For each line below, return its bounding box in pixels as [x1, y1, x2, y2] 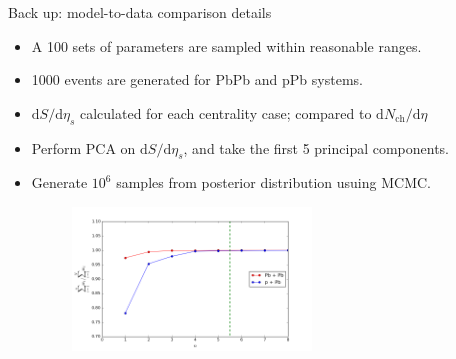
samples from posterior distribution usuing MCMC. [116, 172, 431, 193]
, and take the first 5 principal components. [183, 137, 450, 158]
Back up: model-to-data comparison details [8, 2, 272, 22]
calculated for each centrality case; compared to [80, 102, 372, 123]
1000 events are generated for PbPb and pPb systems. [31, 69, 363, 90]
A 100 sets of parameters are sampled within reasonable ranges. [31, 35, 422, 56]
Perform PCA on [31, 137, 136, 158]
